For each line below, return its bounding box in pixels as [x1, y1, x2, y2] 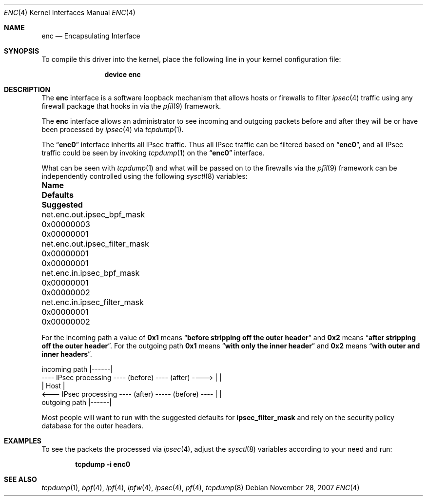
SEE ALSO [4, 475, 37, 483]
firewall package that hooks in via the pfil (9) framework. [41, 102, 221, 110]
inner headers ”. [41, 350, 92, 358]
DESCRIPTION [4, 85, 51, 94]
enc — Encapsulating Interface [41, 32, 140, 40]
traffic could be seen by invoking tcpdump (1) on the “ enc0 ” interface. [41, 149, 265, 157]
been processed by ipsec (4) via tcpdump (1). [41, 125, 184, 134]
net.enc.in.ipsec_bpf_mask [41, 268, 140, 278]
